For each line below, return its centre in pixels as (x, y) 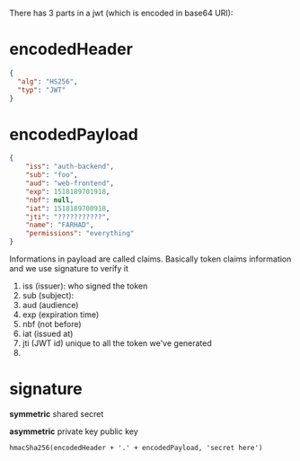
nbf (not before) (52, 324)
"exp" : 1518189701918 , (68, 191)
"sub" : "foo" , (52, 175)
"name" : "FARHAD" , (60, 225)
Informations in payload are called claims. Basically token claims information (150, 259)
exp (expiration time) (61, 315)
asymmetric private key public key (74, 431)
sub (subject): (48, 295)
